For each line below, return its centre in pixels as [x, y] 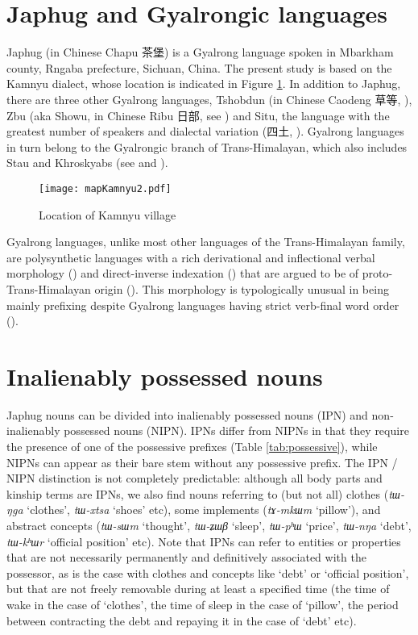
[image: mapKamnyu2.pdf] [105, 188]
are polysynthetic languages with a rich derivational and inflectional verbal [191, 257]
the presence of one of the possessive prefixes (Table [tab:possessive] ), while [192, 446]
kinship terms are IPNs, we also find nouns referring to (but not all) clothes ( [198, 493]
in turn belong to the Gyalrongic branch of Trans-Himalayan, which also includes [207, 146]
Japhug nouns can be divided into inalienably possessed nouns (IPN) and [187, 414]
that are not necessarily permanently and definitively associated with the [186, 557]
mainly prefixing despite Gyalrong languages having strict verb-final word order [203, 305]
